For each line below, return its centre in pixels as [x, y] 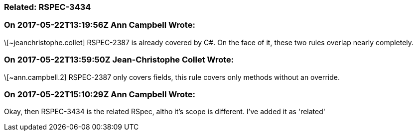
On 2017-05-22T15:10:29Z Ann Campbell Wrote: [100, 94]
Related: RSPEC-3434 [48, 7]
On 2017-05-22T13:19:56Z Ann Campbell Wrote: [100, 25]
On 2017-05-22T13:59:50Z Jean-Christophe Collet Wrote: [119, 60]
